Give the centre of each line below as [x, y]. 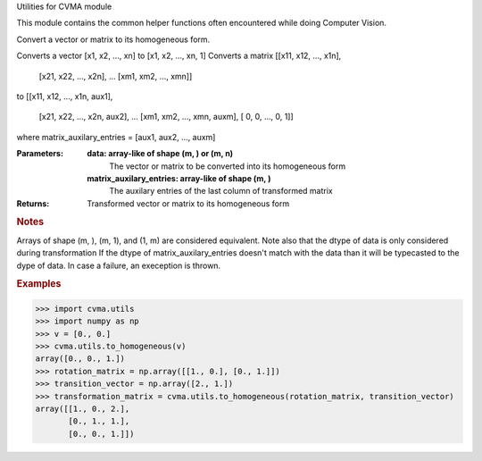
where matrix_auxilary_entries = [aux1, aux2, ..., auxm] [116, 137]
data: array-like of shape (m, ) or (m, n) [160, 154]
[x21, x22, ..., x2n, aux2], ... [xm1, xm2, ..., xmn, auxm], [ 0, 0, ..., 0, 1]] [166, 117]
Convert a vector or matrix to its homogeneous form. [113, 39]
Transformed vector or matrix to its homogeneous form [188, 203]
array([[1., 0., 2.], [83, 408]
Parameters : [40, 154]
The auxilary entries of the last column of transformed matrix [221, 191]
